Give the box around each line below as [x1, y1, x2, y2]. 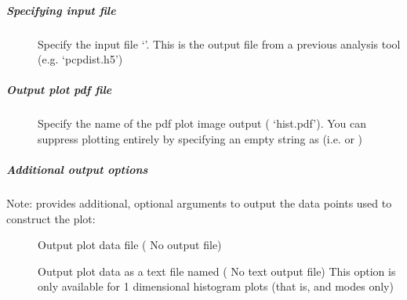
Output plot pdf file [6, 81, 112, 98]
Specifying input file [6, 2, 116, 18]
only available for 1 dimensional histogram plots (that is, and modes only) [38, 278, 394, 295]
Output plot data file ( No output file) [38, 237, 222, 253]
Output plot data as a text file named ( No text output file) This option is [38, 262, 396, 279]
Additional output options [6, 161, 148, 178]
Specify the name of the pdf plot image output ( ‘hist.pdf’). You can [38, 115, 366, 132]
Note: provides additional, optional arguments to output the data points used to [6, 195, 392, 211]
